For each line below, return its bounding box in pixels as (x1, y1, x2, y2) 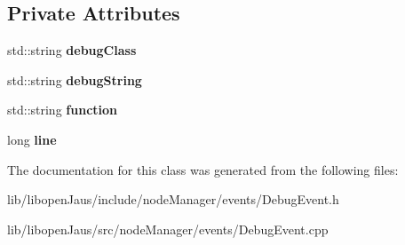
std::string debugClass (7, 41, 137, 59)
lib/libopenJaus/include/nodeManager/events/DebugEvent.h (7, 190, 339, 209)
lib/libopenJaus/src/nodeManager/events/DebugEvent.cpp (7, 219, 329, 238)
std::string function (7, 100, 118, 119)
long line (7, 130, 57, 148)
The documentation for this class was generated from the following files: (7, 160, 399, 178)
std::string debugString (7, 70, 142, 89)
